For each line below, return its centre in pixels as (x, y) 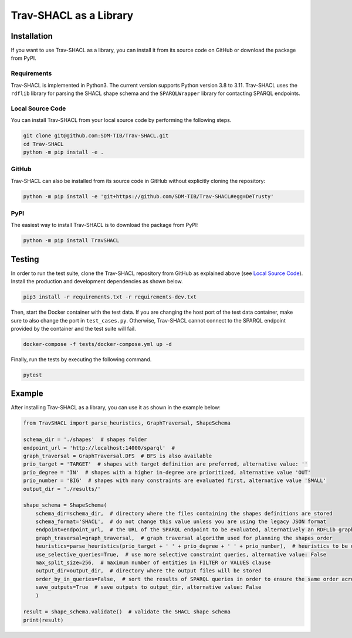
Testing (25, 259)
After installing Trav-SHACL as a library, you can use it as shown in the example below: (116, 408)
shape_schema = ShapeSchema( (65, 505)
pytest (33, 375)
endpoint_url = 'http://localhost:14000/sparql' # (99, 448)
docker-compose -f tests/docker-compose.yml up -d (98, 344)
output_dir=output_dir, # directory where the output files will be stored (148, 571)
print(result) (43, 620)
